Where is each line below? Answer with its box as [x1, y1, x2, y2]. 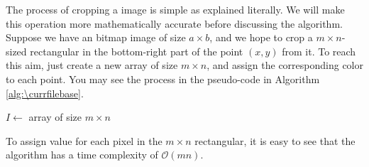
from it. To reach [282, 43, 356, 58]
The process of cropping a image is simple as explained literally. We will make [6, 2, 345, 16]
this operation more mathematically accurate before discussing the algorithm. [6, 16, 343, 31]
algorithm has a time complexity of [6, 147, 158, 162]
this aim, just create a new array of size [6, 58, 178, 72]
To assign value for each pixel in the [6, 133, 163, 148]
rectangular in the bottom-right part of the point [30, 43, 243, 58]
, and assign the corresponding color [206, 58, 364, 72]
